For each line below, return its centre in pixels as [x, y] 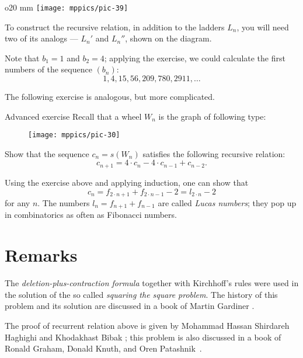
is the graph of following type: [212, 116]
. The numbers [64, 202]
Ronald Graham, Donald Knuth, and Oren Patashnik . [103, 348]
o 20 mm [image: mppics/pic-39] [67, 7]
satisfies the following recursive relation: [214, 153]
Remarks [41, 255]
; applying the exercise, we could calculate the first [195, 58]
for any [18, 202]
